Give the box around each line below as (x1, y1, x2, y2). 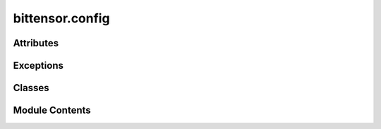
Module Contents (13, 104, 91, 116)
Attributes (13, 37, 59, 49)
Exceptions (13, 60, 64, 72)
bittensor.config (13, 11, 110, 26)
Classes (13, 82, 49, 94)
